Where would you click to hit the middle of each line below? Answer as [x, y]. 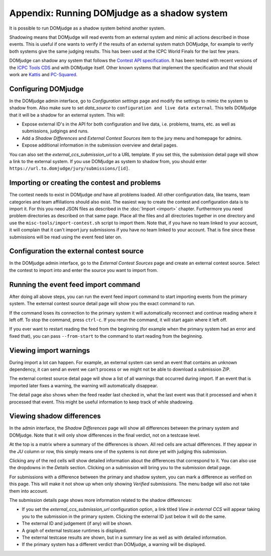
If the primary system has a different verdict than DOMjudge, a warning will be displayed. [114, 544]
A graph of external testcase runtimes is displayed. [75, 530]
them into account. [29, 491]
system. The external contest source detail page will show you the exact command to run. [102, 304]
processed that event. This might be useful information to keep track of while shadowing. [102, 402]
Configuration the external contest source [77, 251]
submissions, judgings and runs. [55, 131]
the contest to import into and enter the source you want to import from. [84, 270]
